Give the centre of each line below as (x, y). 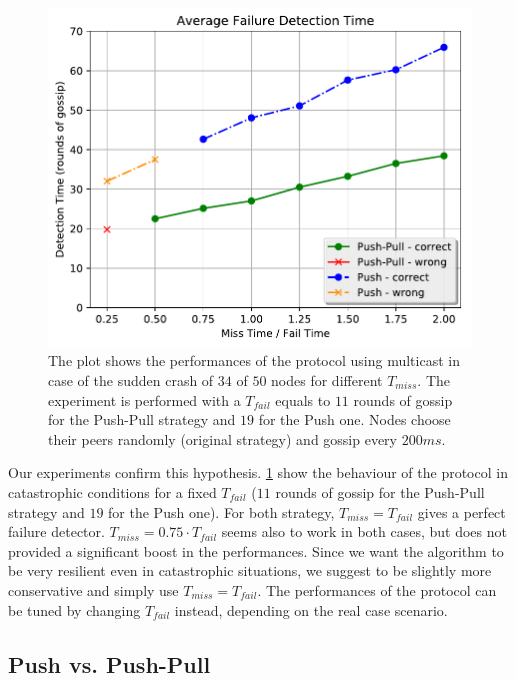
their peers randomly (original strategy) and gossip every (223, 438)
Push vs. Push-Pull (109, 663)
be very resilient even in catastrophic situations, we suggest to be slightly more (250, 570)
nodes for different (327, 379)
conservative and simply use (93, 589)
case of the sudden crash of (131, 379)
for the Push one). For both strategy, (221, 511)
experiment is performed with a (144, 399)
